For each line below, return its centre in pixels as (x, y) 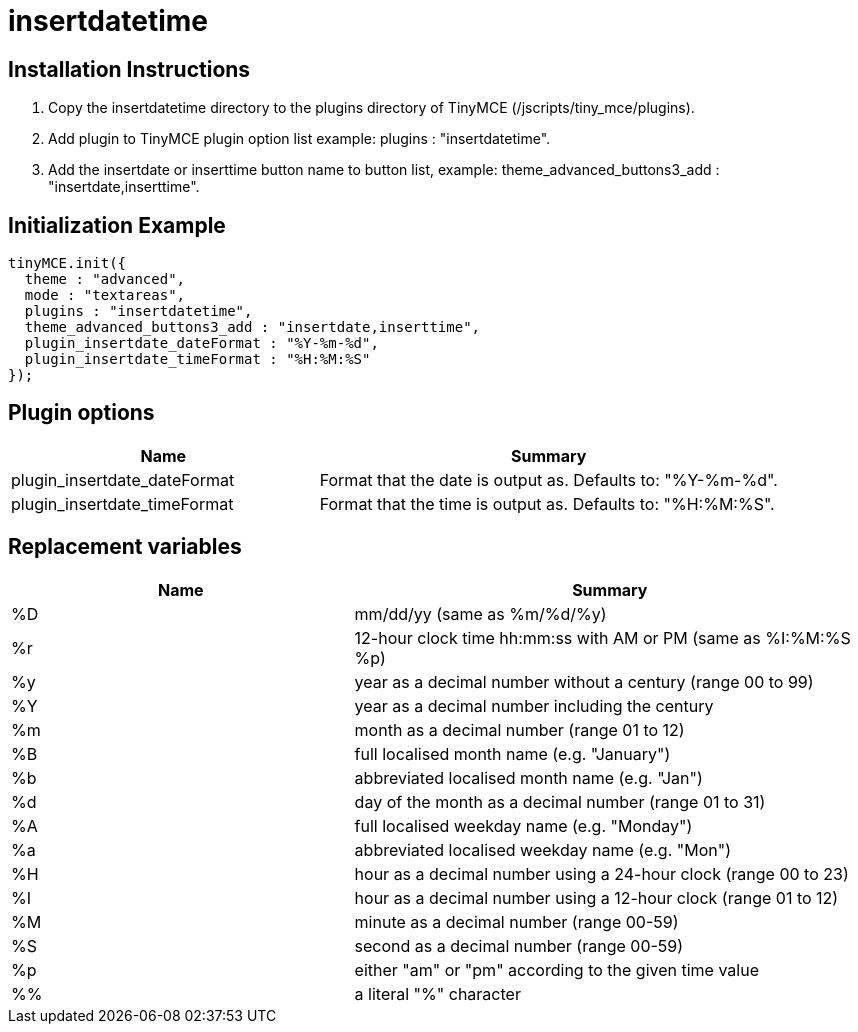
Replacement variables (125, 547)
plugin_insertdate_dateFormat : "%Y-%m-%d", (201, 343)
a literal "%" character (437, 993)
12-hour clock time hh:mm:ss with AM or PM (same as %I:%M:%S (602, 637)
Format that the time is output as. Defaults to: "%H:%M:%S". (547, 503)
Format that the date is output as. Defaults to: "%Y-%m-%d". (548, 479)
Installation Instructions (129, 69)
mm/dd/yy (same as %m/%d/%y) (480, 613)
